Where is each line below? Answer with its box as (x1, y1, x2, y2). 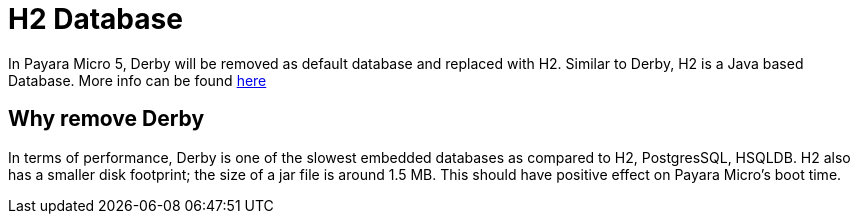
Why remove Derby (8, 106, 205, 132)
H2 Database (8, 2, 183, 36)
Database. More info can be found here (8, 71, 267, 89)
